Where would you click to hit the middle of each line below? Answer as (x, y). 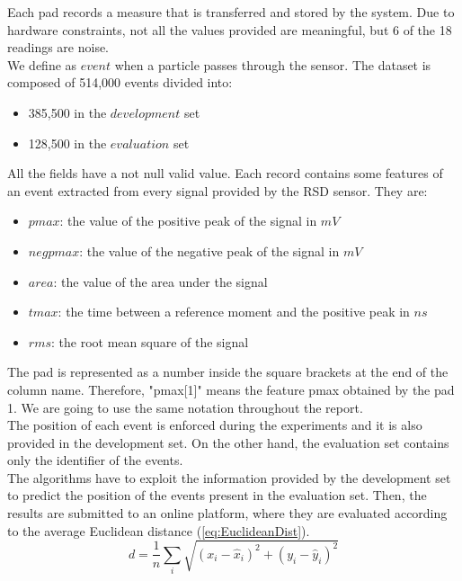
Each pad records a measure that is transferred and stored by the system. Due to (231, 12)
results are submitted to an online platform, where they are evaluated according (227, 513)
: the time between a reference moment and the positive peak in (234, 312)
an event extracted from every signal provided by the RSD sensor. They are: (218, 190)
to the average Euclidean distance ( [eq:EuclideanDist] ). (159, 530)
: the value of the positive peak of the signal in (188, 221)
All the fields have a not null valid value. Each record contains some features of (225, 173)
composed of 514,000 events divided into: (120, 82)
